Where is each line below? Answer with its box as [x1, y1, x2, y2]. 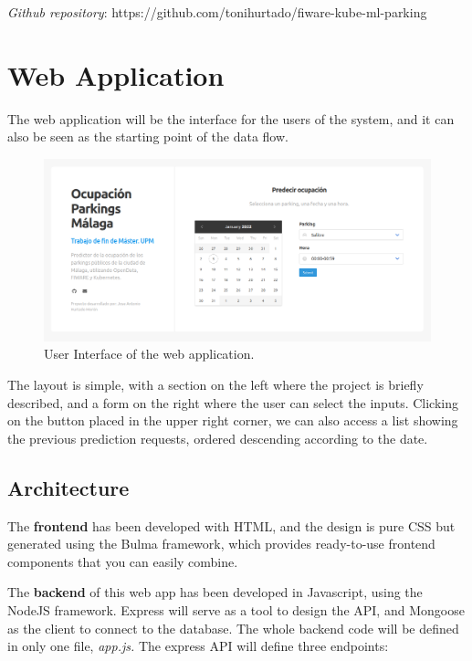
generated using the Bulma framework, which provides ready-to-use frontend [7, 534, 435, 553]
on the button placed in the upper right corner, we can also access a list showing [7, 411, 458, 430]
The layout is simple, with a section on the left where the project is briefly [7, 375, 424, 394]
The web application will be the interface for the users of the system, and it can [7, 109, 455, 128]
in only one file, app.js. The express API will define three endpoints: [7, 636, 389, 656]
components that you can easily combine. [7, 551, 238, 571]
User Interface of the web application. [44, 344, 255, 363]
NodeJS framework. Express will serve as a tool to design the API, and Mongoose [7, 601, 465, 620]
